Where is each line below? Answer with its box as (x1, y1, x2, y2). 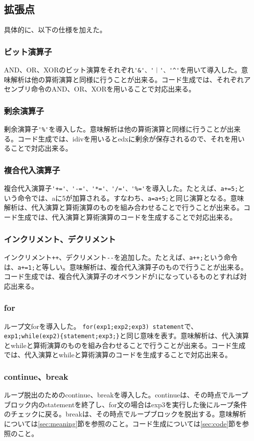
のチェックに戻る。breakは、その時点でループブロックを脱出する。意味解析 (4, 409, 247, 419)
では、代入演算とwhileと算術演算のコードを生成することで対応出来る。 (4, 349, 232, 360)
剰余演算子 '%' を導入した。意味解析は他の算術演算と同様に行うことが (4, 124, 227, 134)
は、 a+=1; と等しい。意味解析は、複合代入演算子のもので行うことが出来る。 (4, 261, 248, 272)
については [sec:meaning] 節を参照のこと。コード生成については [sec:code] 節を (4, 418, 242, 429)
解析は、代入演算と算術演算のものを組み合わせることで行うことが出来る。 (4, 202, 244, 212)
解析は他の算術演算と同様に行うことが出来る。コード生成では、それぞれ (10, 74, 244, 84)
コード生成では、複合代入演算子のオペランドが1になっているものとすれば (4, 271, 240, 281)
